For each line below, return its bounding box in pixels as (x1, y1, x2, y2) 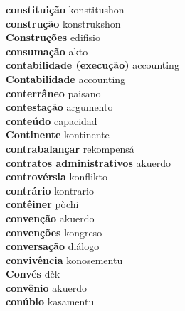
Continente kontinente (6, 127, 110, 142)
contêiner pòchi (6, 197, 79, 212)
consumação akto (6, 43, 88, 58)
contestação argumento (6, 99, 113, 114)
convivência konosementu (6, 252, 123, 267)
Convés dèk (6, 266, 60, 281)
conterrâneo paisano (6, 85, 101, 100)
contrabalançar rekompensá (6, 141, 134, 155)
